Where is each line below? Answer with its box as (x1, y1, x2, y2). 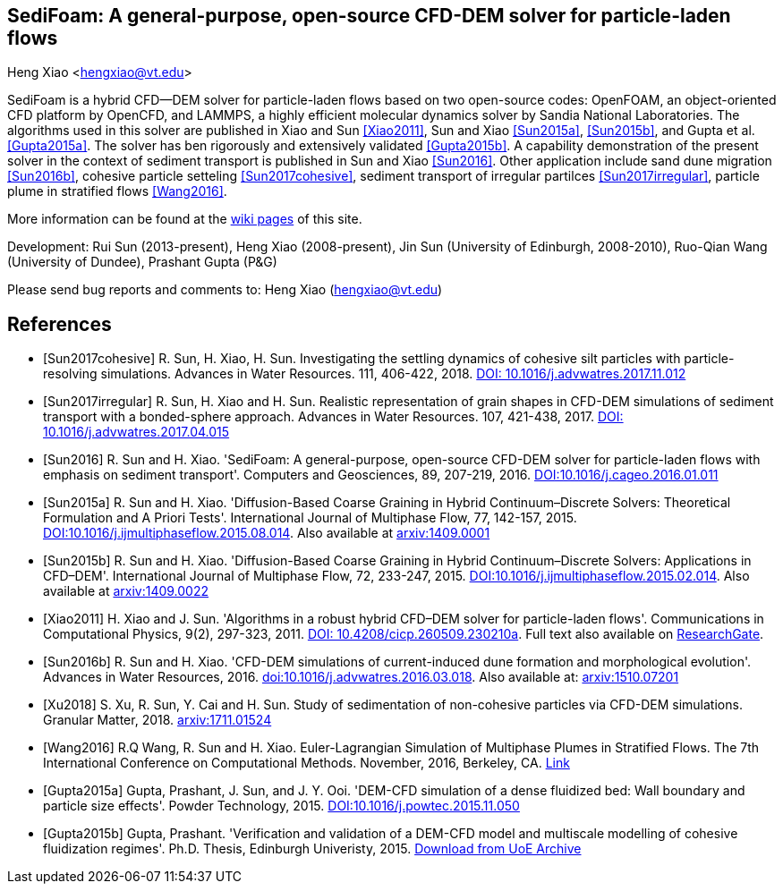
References (7, 312, 112, 335)
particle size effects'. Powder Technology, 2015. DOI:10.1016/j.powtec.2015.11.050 (43, 798, 520, 814)
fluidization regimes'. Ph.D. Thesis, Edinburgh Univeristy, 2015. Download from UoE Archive (43, 841, 582, 857)
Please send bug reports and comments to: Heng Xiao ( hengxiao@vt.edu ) (7, 282, 443, 298)
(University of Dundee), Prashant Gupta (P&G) (7, 254, 277, 270)
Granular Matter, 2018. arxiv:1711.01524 (43, 712, 272, 728)
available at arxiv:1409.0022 (43, 583, 209, 599)
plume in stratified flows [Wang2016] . (7, 183, 227, 199)
